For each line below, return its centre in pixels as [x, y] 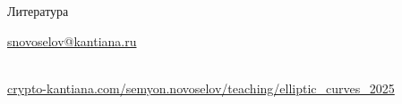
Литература [38, 11]
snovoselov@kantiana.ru [72, 40]
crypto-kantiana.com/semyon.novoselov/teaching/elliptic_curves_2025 [201, 88]
